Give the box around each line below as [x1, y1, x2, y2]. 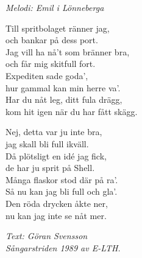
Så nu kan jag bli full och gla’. [5, 185, 118, 198]
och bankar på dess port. [5, 33, 98, 46]
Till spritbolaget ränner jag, [5, 21, 110, 34]
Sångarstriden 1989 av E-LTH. [5, 241, 121, 254]
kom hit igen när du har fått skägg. [5, 105, 138, 117]
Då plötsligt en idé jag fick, [5, 149, 107, 162]
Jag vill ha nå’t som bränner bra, [5, 45, 130, 58]
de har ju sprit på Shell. [5, 161, 95, 174]
